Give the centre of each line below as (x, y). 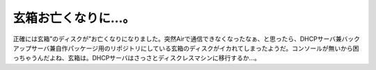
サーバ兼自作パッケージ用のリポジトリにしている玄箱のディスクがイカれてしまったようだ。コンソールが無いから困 (195, 48)
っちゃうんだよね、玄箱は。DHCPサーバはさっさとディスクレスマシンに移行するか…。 (137, 58)
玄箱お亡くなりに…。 (74, 18)
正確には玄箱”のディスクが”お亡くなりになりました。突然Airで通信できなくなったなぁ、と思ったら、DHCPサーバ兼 (178, 39)
